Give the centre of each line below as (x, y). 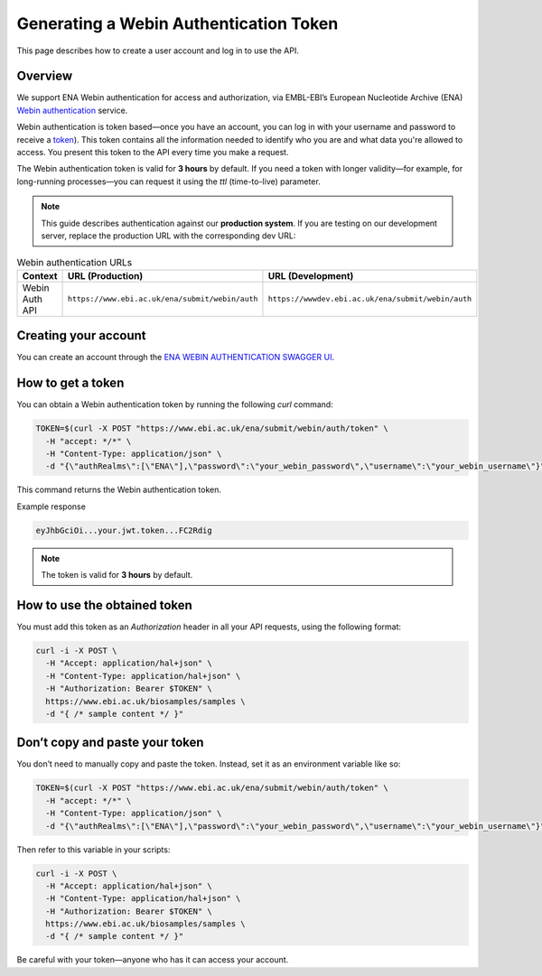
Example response (51, 507)
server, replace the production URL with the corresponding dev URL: (168, 236)
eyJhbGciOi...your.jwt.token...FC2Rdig (124, 530)
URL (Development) (311, 275)
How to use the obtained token (105, 605)
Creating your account (81, 335)
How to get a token (70, 383)
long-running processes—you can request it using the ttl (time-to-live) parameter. (168, 181)
